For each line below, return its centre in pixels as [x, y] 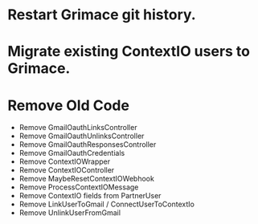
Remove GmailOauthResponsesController [88, 145]
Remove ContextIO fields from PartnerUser [90, 196]
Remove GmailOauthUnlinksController [82, 136]
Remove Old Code [69, 105]
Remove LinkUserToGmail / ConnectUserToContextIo [106, 204]
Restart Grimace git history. [102, 15]
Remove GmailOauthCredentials [72, 153]
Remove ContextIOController [67, 170]
